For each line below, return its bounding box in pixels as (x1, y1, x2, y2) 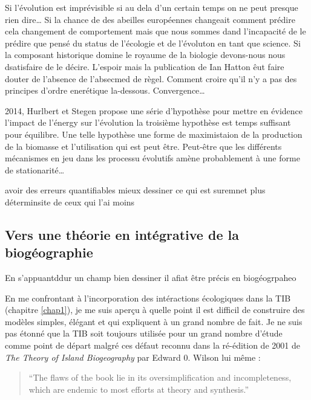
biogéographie (5, 243, 93, 262)
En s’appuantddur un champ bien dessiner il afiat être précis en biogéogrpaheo (5, 271, 296, 284)
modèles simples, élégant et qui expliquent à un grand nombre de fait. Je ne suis (5, 315, 303, 327)
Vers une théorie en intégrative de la (5, 225, 239, 244)
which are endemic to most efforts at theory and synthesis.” (28, 382, 249, 395)
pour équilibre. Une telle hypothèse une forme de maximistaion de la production (5, 127, 303, 140)
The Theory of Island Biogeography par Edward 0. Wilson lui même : (5, 350, 261, 363)
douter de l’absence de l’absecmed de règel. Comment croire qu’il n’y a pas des (5, 72, 297, 85)
